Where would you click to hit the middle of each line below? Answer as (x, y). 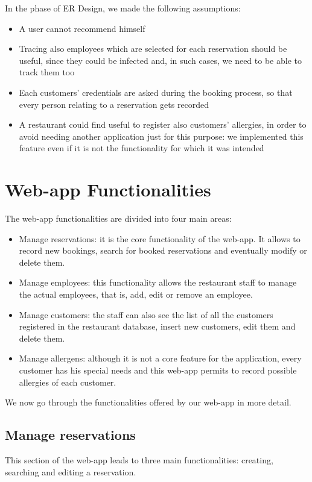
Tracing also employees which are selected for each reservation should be (153, 49)
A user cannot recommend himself (82, 28)
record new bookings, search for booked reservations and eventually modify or (163, 250)
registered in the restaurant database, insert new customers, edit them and (157, 326)
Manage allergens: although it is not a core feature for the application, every (160, 358)
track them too (47, 72)
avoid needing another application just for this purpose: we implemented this (161, 136)
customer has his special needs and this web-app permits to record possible (158, 370)
